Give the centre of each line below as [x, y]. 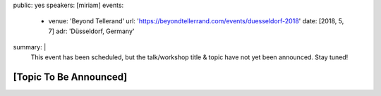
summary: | [30, 47]
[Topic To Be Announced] [70, 77]
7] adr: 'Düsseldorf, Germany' [91, 31]
